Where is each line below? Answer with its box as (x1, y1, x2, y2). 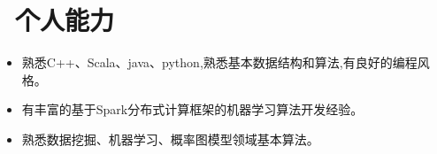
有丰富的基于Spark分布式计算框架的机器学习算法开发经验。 (21, 100, 364, 119)
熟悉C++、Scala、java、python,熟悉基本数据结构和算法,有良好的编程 (21, 53, 418, 72)
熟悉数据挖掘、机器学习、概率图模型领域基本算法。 (21, 129, 319, 148)
